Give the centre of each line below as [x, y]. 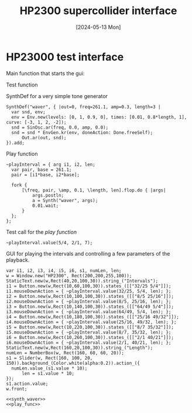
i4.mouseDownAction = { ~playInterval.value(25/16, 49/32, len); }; [91, 322]
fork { [19, 185]
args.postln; [48, 195]
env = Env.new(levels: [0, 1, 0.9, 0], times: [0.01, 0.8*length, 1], [99, 117]
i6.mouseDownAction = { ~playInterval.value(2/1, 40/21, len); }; [89, 343]
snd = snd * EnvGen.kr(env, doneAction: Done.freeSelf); [82, 132]
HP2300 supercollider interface [98, 11]
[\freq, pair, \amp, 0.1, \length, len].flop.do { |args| [94, 190]
